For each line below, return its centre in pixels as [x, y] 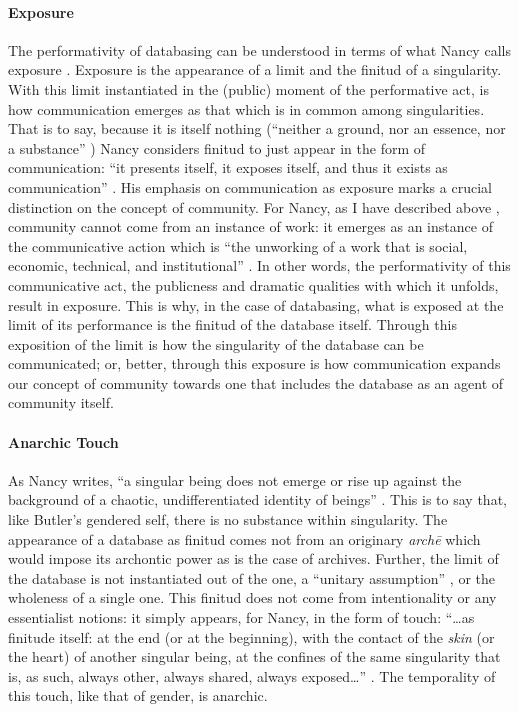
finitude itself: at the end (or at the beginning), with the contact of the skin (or [251, 636]
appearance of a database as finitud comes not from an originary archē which [244, 538]
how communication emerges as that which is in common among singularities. [246, 108]
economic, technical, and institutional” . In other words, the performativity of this [259, 265]
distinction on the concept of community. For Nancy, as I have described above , [254, 206]
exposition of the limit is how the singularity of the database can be [216, 343]
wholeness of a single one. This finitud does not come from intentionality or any [252, 597]
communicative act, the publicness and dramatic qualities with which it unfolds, [253, 284]
